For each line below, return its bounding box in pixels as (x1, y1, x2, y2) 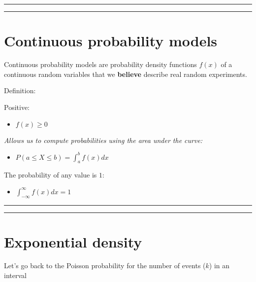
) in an (209, 260, 230, 270)
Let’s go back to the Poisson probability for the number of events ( (4, 260, 206, 270)
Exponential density (4, 231, 142, 251)
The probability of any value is (4, 170, 97, 180)
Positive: (4, 102, 30, 112)
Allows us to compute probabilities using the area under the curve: (4, 135, 203, 145)
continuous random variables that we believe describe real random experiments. (4, 69, 247, 79)
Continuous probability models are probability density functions (4, 59, 197, 70)
